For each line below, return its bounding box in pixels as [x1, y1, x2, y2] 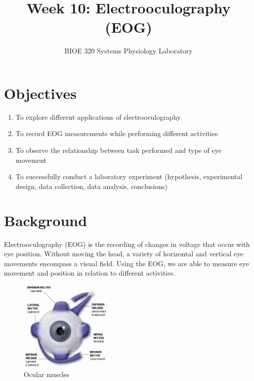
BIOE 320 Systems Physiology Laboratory [64, 46, 193, 56]
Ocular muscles [24, 369, 70, 380]
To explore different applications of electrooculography [15, 111, 181, 122]
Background [4, 210, 87, 230]
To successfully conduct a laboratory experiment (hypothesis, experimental [15, 171, 243, 182]
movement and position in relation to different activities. [4, 268, 175, 278]
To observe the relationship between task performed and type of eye [15, 145, 221, 155]
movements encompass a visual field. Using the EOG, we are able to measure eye [4, 258, 249, 268]
